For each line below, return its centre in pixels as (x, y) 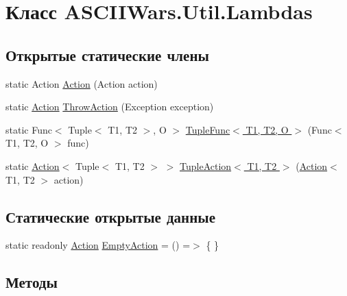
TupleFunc (208, 129)
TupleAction (206, 165)
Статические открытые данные (110, 216)
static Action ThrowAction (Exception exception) (110, 107)
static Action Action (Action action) (82, 83)
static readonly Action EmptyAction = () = (98, 245)
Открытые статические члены (107, 54)
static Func (29, 129)
